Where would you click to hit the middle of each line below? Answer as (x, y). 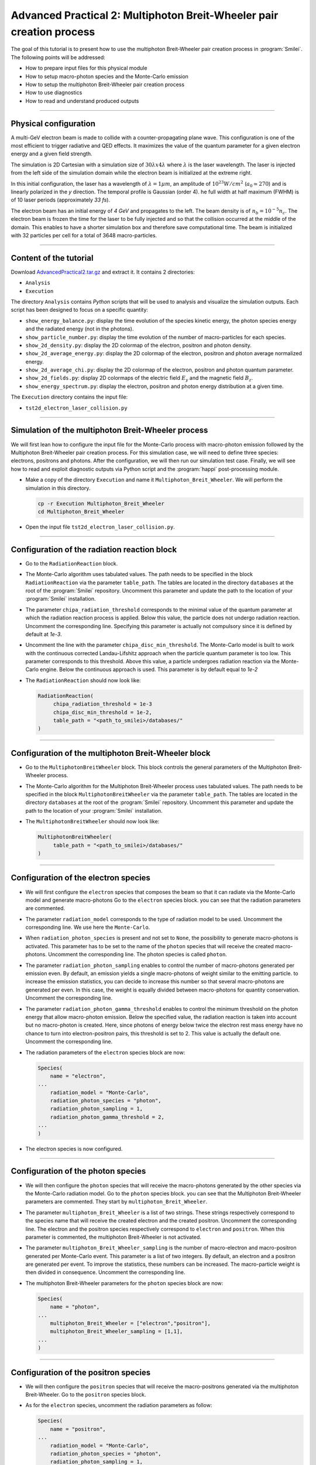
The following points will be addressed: (58, 57)
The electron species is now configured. (74, 1149)
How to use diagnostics (54, 93)
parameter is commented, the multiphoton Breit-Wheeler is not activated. (114, 1237)
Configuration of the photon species (78, 1171)
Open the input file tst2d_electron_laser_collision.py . (100, 527)
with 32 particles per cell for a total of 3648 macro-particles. (84, 235)
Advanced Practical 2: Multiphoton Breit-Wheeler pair (145, 15)
